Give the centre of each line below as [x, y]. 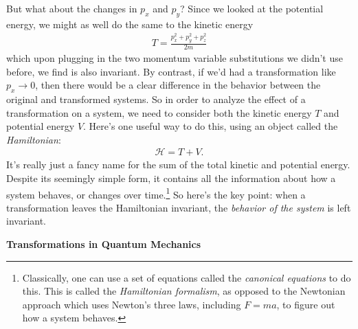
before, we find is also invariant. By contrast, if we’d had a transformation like [171, 71]
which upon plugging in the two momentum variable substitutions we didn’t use [175, 58]
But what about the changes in [72, 8]
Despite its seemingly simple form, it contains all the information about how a [171, 178]
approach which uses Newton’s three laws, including [132, 304]
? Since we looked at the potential [252, 8]
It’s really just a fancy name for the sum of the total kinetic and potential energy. [178, 164]
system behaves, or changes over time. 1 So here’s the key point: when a [156, 193]
